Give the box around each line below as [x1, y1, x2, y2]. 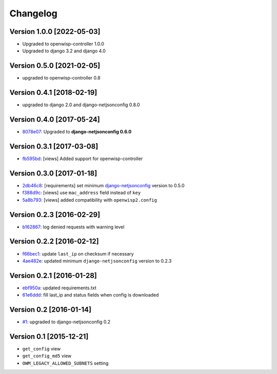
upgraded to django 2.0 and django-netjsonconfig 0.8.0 [22, 102, 141, 108]
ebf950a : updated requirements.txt [22, 285, 97, 291]
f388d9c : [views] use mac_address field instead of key [22, 190, 141, 196]
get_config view [22, 346, 61, 352]
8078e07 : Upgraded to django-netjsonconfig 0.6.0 [22, 129, 132, 135]
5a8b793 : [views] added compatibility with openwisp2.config [22, 196, 157, 203]
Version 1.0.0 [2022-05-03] [9, 27, 101, 36]
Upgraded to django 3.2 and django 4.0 [22, 48, 106, 54]
